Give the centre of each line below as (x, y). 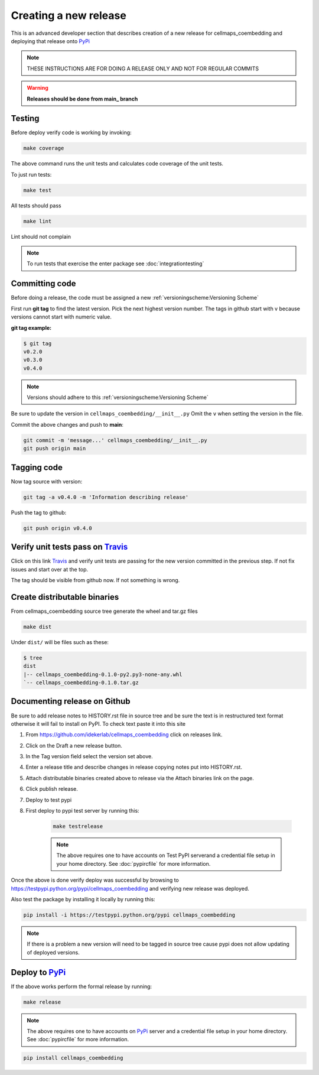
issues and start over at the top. (50, 569)
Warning (38, 88)
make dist (38, 627)
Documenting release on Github (71, 701)
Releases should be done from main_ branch (82, 99)
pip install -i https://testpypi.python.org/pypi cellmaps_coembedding (129, 915)
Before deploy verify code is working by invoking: (71, 132)
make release (42, 1002)
